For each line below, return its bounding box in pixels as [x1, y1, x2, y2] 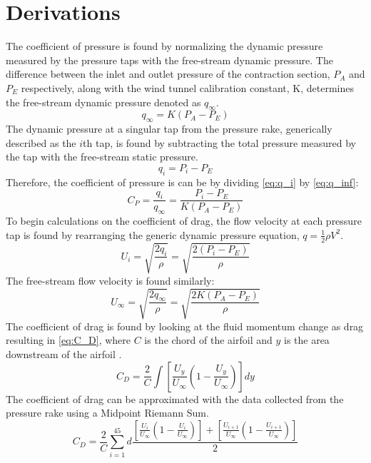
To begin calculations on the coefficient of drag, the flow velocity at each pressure [6, 213, 362, 228]
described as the [6, 135, 76, 150]
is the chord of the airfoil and [144, 332, 273, 347]
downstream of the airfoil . [6, 346, 122, 361]
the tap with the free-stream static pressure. [6, 149, 198, 164]
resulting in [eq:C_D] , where [6, 332, 131, 347]
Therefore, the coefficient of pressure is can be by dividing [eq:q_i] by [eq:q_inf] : [6, 174, 359, 189]
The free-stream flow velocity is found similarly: [6, 273, 215, 288]
